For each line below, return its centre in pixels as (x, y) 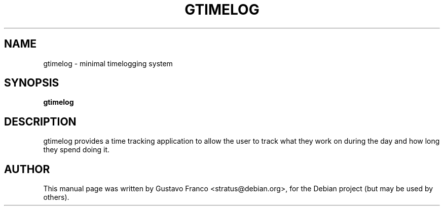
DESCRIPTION (40, 121)
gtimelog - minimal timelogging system (108, 63)
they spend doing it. (77, 150)
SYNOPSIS (32, 83)
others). (56, 197)
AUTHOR (27, 169)
